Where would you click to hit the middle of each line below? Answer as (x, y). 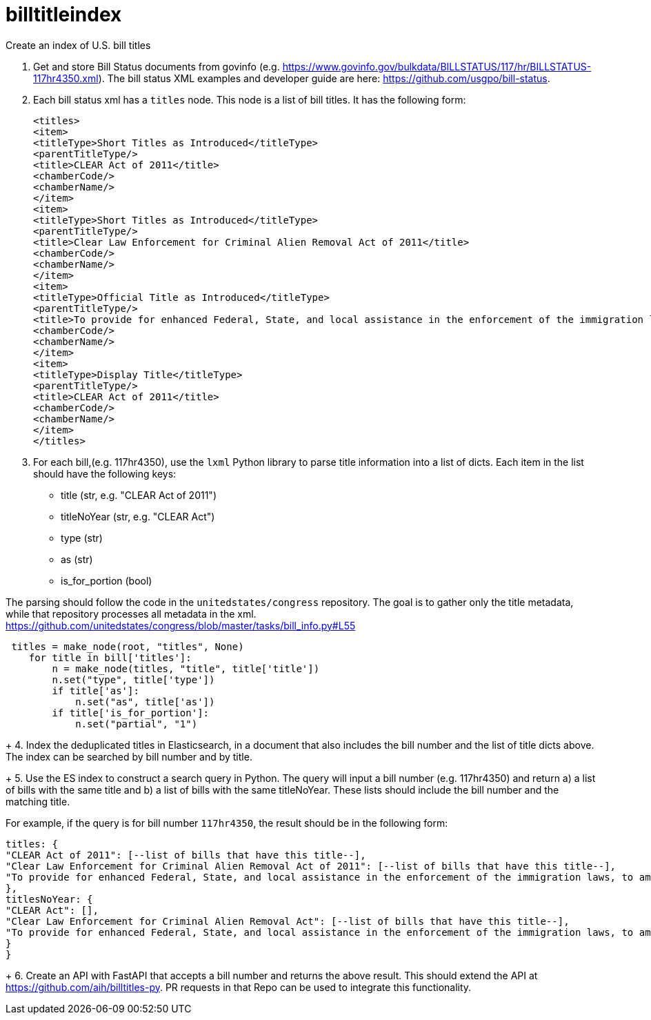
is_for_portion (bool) (107, 580)
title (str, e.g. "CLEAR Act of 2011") (139, 495)
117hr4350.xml (66, 78)
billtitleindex (64, 14)
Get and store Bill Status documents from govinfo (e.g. (157, 66)
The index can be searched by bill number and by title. (129, 756)
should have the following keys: (105, 473)
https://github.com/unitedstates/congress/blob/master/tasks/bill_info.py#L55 (181, 625)
